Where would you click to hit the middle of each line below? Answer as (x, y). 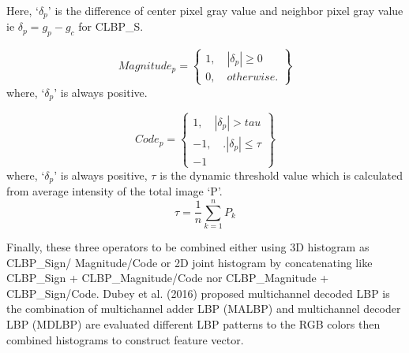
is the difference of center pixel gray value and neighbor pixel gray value (229, 10)
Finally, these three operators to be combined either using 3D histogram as (188, 247)
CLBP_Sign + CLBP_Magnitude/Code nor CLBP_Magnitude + (168, 278)
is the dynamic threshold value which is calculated (281, 175)
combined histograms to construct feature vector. (125, 339)
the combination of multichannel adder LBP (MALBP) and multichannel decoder (204, 308)
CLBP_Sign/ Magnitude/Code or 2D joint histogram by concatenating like (189, 262)
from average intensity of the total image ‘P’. (114, 191)
